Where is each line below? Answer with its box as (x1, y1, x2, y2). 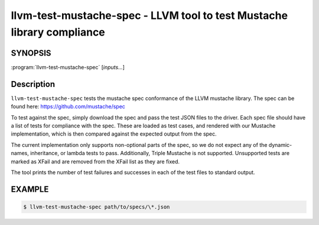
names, (11, 150, 29, 157)
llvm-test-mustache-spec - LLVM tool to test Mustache (11, 9, 288, 22)
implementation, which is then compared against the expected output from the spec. (11, 130, 217, 137)
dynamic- (268, 141, 292, 148)
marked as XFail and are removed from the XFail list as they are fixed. (11, 157, 180, 165)
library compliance (11, 25, 106, 38)
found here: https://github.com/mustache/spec (11, 103, 125, 110)
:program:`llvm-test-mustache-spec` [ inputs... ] (11, 63, 125, 70)
